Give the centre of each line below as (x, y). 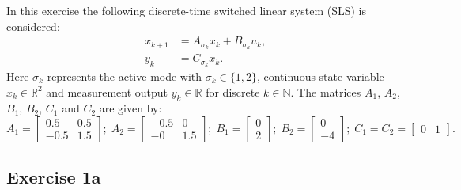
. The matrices (326, 91)
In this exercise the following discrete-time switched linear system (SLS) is (187, 10)
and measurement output (107, 91)
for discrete (233, 91)
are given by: (130, 108)
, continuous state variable (320, 76)
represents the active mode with (125, 76)
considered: (33, 26)
